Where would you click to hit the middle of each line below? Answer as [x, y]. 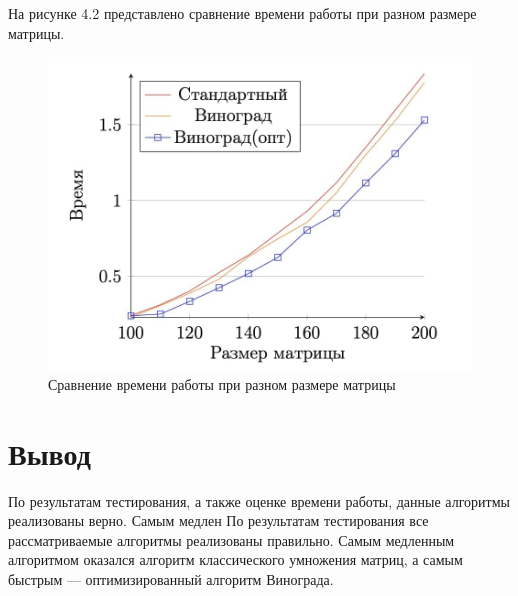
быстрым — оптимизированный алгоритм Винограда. [171, 579]
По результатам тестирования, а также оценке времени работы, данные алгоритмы [259, 500]
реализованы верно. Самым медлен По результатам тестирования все [218, 520]
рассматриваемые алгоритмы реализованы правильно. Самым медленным [231, 539]
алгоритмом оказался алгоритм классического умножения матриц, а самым [235, 559]
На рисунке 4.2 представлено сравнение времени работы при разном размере [242, 13]
